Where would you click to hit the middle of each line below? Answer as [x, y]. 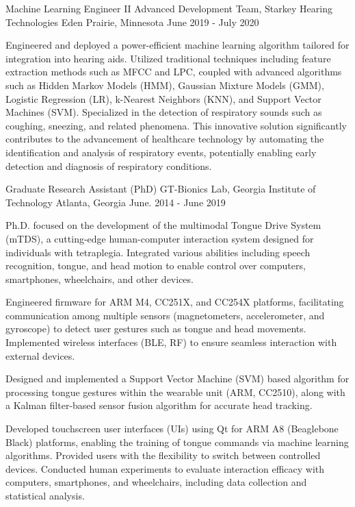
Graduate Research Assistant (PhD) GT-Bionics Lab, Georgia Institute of [161, 189]
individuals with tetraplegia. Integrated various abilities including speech [158, 252]
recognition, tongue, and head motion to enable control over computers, [156, 265]
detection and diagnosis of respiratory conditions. [109, 165]
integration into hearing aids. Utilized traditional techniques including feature [168, 58]
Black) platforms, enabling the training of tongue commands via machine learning [177, 442]
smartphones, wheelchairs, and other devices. [100, 279]
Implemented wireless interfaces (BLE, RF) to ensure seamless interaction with [171, 342]
